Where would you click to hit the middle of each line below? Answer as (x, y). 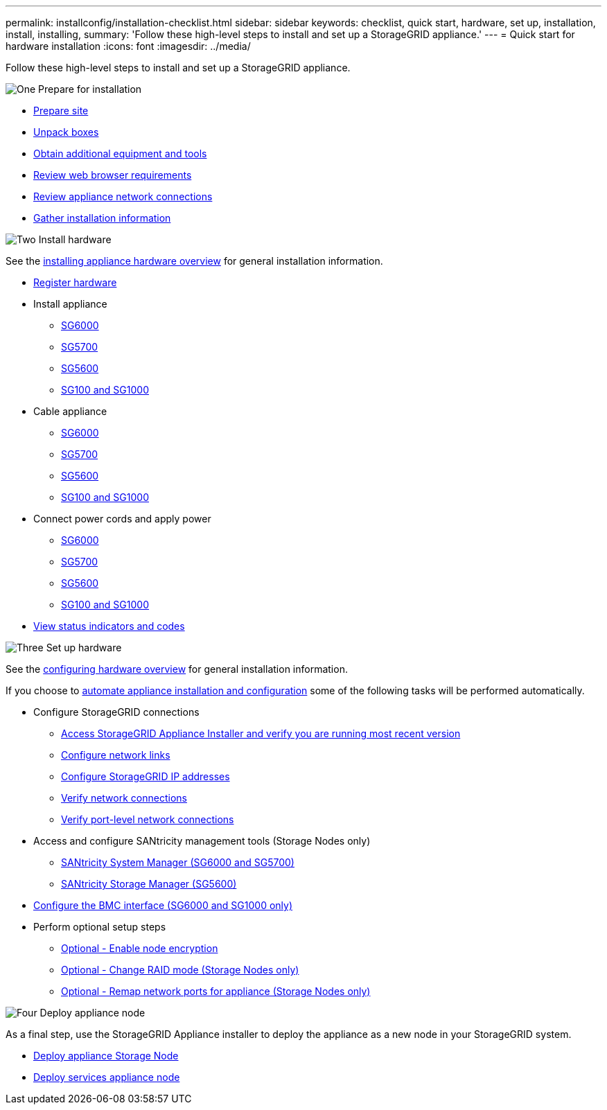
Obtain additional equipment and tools (120, 153)
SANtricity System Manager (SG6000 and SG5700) (178, 862)
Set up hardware (84, 647)
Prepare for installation (90, 89)
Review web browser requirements (113, 175)
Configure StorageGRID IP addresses (146, 776)
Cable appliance (70, 411)
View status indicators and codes (109, 626)
